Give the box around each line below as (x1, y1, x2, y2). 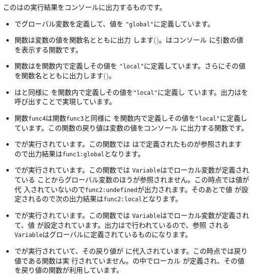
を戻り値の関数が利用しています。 (14, 265, 123, 275)
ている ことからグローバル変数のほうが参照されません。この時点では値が (14, 174, 249, 185)
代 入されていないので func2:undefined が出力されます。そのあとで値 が (14, 184, 242, 194)
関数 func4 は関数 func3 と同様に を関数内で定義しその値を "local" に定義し (14, 112, 248, 123)
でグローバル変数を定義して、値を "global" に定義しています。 (14, 18, 214, 28)
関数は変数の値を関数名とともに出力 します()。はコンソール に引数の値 (14, 35, 244, 45)
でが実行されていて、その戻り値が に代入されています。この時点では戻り (14, 245, 248, 256)
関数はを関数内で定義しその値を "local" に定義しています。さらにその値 (14, 61, 246, 71)
